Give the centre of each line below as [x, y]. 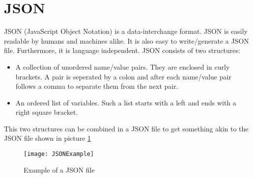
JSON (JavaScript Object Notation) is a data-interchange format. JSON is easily [126, 31]
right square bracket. [47, 112]
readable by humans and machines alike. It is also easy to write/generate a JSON [126, 40]
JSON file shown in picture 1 [47, 138]
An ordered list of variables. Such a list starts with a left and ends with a [126, 102]
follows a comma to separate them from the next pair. [97, 86]
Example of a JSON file [59, 169]
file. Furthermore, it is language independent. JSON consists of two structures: [122, 50]
